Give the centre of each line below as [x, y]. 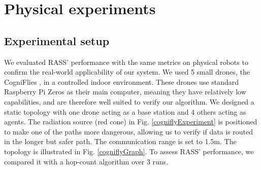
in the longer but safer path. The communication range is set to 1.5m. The [120, 141]
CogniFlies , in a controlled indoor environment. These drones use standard [122, 81]
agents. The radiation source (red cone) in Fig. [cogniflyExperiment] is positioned [131, 122]
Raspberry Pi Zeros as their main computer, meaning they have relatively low [125, 92]
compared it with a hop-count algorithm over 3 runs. [86, 161]
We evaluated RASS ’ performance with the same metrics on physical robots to [126, 62]
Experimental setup [57, 40]
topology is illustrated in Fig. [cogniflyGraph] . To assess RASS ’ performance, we [129, 151]
